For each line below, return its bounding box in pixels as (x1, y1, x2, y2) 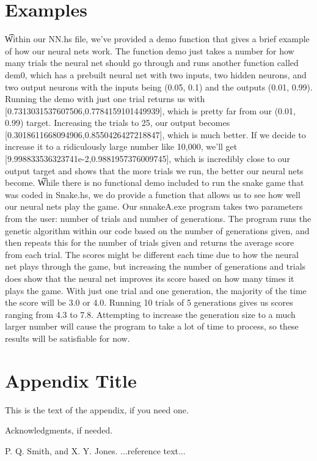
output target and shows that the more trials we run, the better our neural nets (5, 164, 304, 177)
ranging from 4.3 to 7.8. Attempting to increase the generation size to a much (5, 308, 296, 320)
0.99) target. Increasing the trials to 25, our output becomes (5, 116, 230, 129)
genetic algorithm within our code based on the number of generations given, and (5, 224, 310, 237)
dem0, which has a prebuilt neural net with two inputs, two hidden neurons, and (5, 68, 307, 81)
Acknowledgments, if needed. (5, 424, 113, 437)
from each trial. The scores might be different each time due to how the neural (5, 248, 299, 260)
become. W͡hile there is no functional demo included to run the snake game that (5, 176, 304, 189)
